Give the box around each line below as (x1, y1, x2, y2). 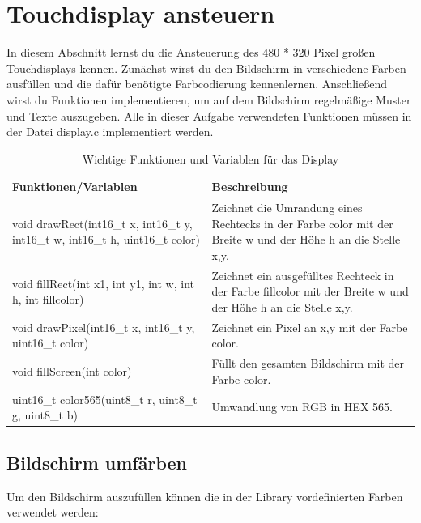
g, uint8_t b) (12, 406, 78, 423)
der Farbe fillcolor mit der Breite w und (211, 283, 409, 300)
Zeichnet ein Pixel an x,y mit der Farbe (211, 318, 408, 335)
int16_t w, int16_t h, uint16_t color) (12, 231, 200, 248)
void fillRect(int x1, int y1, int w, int (12, 274, 194, 291)
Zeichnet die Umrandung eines (211, 199, 363, 216)
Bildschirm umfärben (6, 449, 187, 474)
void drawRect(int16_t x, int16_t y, (12, 215, 193, 232)
